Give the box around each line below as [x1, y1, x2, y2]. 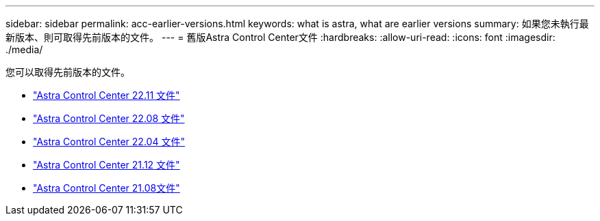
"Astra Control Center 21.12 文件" [33, 159, 180, 171]
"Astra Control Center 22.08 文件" [33, 113, 185, 124]
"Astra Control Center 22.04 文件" [33, 136, 185, 147]
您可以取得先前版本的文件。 [5, 66, 130, 78]
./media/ [5, 44, 43, 55]
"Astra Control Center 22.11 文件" [33, 89, 180, 101]
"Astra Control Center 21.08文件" [33, 182, 180, 194]
